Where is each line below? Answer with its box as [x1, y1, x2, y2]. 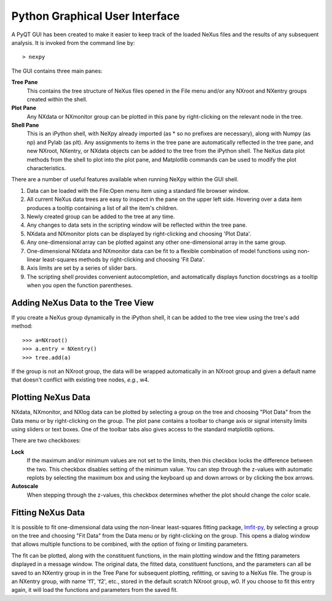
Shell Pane [11, 122, 39, 129]
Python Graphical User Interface [11, 9, 180, 23]
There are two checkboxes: [11, 437, 81, 444]
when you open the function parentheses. [26, 281, 133, 289]
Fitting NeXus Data [11, 507, 85, 517]
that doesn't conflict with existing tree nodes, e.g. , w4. [11, 376, 149, 383]
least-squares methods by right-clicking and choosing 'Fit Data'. [42, 256, 205, 263]
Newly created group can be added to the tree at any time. [26, 213, 175, 220]
